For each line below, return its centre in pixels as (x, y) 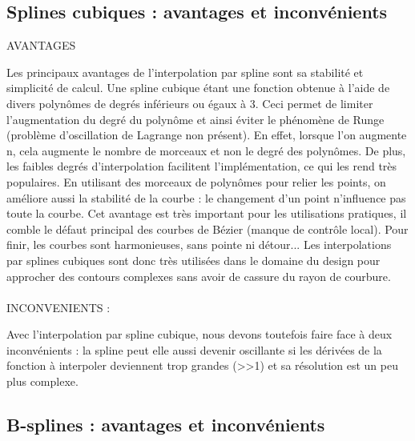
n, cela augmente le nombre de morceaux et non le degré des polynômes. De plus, (206, 150)
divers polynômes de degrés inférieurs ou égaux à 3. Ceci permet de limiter (190, 103)
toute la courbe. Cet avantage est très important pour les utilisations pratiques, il (207, 213)
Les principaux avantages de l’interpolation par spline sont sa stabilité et (185, 72)
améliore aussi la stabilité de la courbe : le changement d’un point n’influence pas (206, 197)
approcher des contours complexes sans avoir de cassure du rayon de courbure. (199, 276)
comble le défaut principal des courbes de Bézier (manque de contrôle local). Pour (207, 229)
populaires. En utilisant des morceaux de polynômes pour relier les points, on (196, 181)
